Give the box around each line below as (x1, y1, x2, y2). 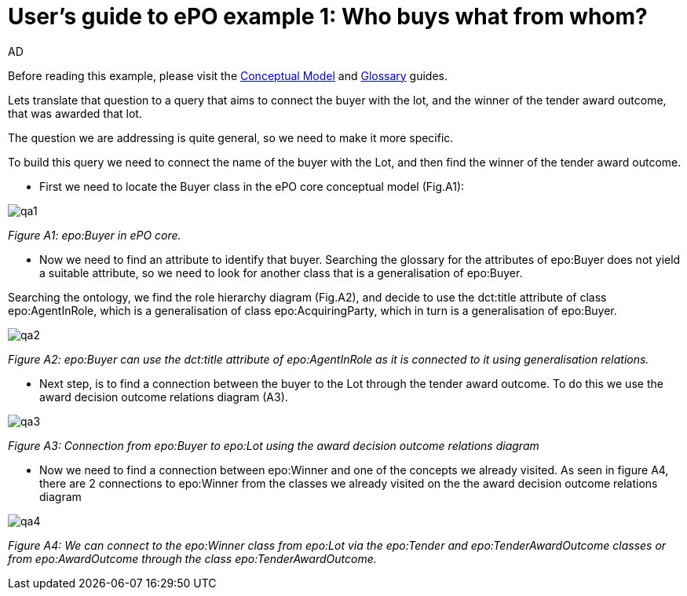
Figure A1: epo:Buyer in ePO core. (8, 228, 181, 242)
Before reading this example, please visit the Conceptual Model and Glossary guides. (8, 68, 448, 82)
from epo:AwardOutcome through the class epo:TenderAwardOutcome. (8, 551, 377, 565)
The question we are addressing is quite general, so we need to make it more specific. (8, 130, 454, 144)
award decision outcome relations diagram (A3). (39, 389, 288, 404)
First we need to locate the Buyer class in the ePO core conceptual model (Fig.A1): (39, 179, 465, 193)
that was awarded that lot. (8, 106, 142, 120)
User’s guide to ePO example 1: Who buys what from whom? (8, 3, 648, 30)
